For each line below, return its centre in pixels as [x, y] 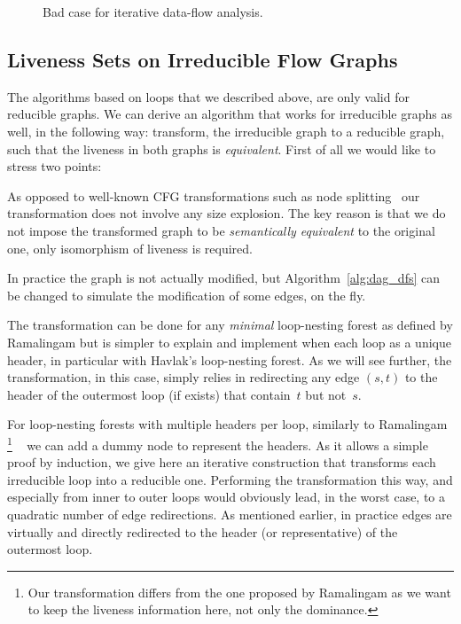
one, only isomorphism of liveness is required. [130, 248]
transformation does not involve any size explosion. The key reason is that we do [227, 213]
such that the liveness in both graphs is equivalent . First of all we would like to [222, 148]
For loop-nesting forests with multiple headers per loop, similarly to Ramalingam [227, 424]
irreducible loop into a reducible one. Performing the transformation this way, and [230, 479]
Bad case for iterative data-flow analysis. [153, 12]
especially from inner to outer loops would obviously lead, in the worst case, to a [227, 497]
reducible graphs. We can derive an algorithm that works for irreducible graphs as [230, 114]
